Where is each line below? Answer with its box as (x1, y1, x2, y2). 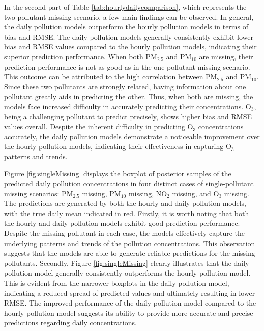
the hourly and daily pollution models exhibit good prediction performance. (4, 218, 240, 228)
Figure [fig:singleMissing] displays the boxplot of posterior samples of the (4, 168, 231, 178)
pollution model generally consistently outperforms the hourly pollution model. (4, 267, 251, 278)
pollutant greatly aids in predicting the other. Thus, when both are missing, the (4, 91, 253, 102)
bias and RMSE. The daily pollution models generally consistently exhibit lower (4, 31, 254, 42)
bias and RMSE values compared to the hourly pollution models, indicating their (4, 41, 257, 52)
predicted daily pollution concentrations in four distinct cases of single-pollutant (4, 178, 254, 189)
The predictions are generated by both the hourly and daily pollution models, (4, 198, 246, 208)
